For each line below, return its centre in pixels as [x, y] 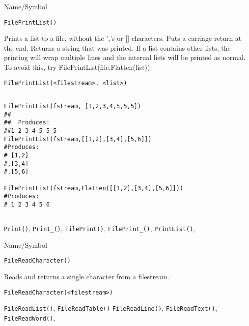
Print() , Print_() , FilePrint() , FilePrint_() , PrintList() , [99, 228]
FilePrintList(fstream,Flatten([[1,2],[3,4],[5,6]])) [94, 188]
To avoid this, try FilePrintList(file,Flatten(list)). [78, 67]
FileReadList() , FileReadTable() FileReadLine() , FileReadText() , [111, 308]
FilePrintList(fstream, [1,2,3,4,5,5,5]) [73, 106]
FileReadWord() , [30, 317]
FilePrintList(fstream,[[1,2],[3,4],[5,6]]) [78, 139]
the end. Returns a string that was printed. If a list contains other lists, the [117, 47]
